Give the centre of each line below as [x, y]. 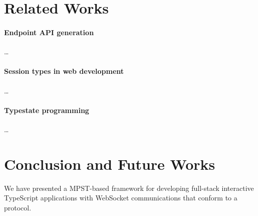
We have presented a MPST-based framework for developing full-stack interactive [129, 188]
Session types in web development [64, 71]
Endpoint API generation [49, 32]
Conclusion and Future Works [110, 164]
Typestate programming [47, 110]
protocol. [18, 207]
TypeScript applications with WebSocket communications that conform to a [121, 198]
